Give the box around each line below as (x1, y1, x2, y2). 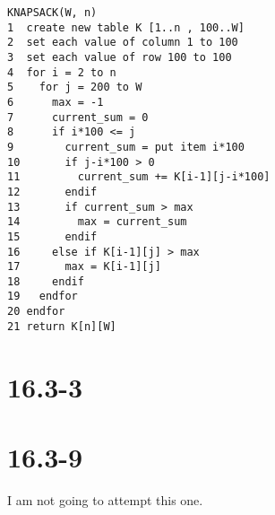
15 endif (7, 230, 98, 243)
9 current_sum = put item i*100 (7, 140, 245, 153)
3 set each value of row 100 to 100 (7, 50, 232, 64)
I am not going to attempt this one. (7, 490, 203, 509)
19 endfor (7, 290, 78, 303)
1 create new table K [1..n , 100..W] (7, 21, 245, 34)
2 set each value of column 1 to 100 (7, 36, 238, 49)
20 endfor (7, 305, 65, 319)
